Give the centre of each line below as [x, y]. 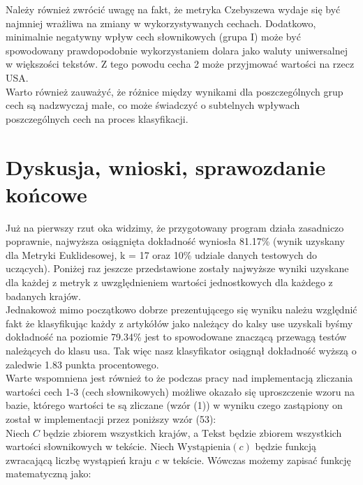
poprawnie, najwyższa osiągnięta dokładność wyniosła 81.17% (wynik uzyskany [175, 241]
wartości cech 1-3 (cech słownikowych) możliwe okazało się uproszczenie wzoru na [180, 391]
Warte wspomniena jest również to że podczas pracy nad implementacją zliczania [179, 378]
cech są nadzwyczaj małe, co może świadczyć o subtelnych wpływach [153, 105]
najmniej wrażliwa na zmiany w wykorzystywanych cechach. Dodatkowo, [161, 23]
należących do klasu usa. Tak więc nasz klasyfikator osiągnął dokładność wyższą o [181, 350]
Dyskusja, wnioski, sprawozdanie [166, 166]
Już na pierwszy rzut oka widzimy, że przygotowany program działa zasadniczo [175, 227]
